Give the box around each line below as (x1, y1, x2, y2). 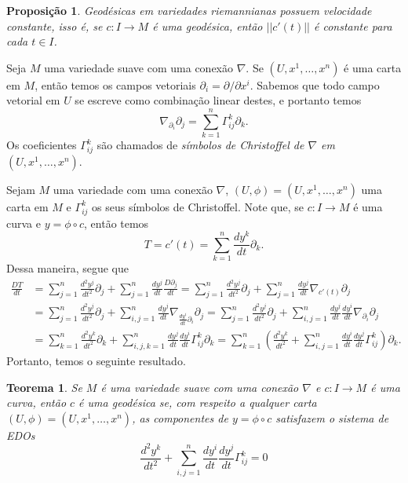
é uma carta (344, 59, 402, 75)
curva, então (6, 394, 67, 411)
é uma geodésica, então (152, 17, 263, 34)
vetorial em (6, 92, 60, 108)
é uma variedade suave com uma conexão (100, 379, 299, 395)
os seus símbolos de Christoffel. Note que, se (92, 198, 304, 214)
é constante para (314, 17, 392, 34)
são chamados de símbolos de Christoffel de (97, 137, 304, 153)
